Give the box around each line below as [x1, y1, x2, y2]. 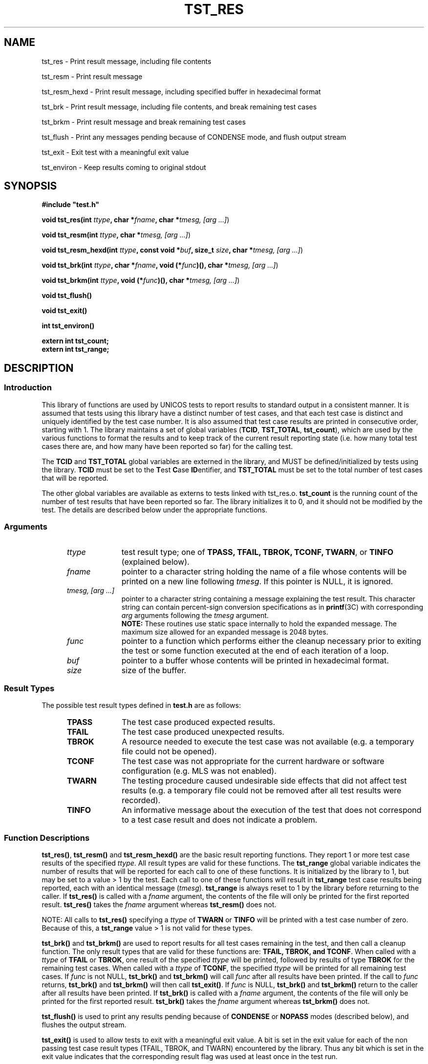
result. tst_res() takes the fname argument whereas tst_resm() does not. [42, 900, 277, 909]
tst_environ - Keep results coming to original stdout [42, 163, 206, 171]
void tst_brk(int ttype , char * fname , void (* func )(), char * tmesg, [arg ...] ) [42, 261, 278, 270]
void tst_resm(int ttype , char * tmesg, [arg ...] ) [42, 231, 191, 239]
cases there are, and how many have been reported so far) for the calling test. [42, 442, 293, 450]
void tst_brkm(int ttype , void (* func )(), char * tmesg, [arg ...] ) [42, 276, 240, 285]
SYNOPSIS [4, 180, 57, 192]
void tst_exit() [42, 306, 87, 315]
